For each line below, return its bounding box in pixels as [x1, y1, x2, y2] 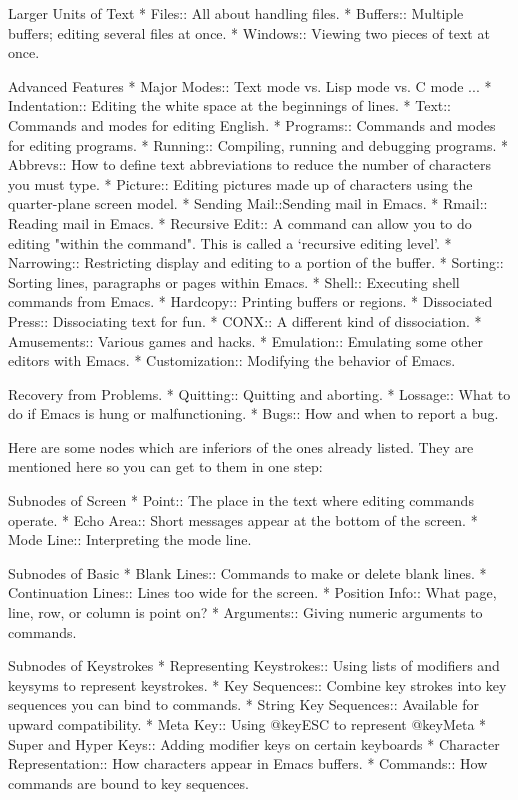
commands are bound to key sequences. [8, 772, 249, 793]
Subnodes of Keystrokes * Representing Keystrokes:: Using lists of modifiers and [8, 655, 500, 676]
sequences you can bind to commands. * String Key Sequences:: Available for [8, 694, 479, 715]
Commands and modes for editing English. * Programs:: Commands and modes [8, 114, 496, 135]
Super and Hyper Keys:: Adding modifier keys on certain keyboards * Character [8, 733, 500, 754]
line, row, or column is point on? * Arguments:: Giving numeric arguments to [8, 602, 483, 623]
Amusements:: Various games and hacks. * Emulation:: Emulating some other [8, 330, 483, 351]
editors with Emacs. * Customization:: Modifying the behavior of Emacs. [8, 350, 456, 371]
